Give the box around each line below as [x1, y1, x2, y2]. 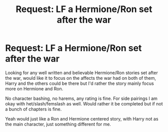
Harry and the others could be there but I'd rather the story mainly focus [5, 80, 154, 86]
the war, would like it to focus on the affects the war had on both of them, [5, 75, 156, 81]
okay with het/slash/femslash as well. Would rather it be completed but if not [5, 100, 163, 106]
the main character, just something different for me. [5, 121, 111, 127]
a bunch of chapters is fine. [5, 106, 62, 112]
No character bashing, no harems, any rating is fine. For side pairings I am [5, 95, 157, 101]
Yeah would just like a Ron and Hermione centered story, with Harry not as [5, 115, 158, 121]
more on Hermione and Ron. [5, 85, 63, 91]
